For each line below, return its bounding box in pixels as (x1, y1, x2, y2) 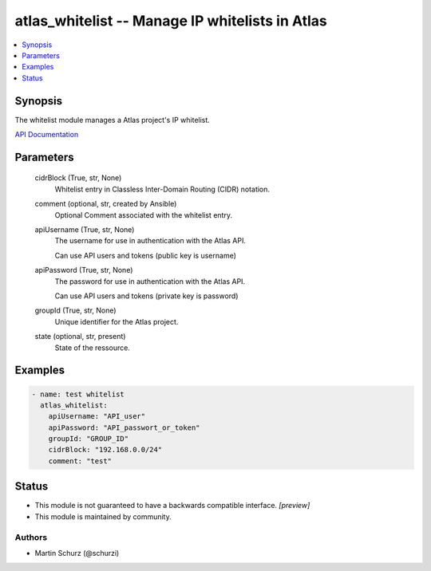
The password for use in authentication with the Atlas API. (54, 276, 246, 286)
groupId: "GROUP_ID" (48, 435, 129, 443)
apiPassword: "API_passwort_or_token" (48, 423, 200, 432)
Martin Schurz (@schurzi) (34, 548, 120, 557)
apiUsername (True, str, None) (34, 224, 135, 234)
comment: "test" (48, 456, 112, 466)
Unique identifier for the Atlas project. (54, 317, 179, 326)
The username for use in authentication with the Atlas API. (54, 236, 247, 246)
